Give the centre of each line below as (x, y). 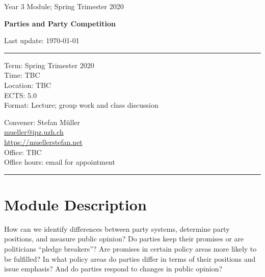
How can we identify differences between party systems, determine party (117, 228)
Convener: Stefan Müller (42, 122)
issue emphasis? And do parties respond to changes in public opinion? (113, 269)
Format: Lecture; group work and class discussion (81, 105)
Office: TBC (23, 152)
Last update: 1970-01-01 (42, 40)
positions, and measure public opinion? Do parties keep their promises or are (124, 239)
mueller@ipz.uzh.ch (34, 132)
